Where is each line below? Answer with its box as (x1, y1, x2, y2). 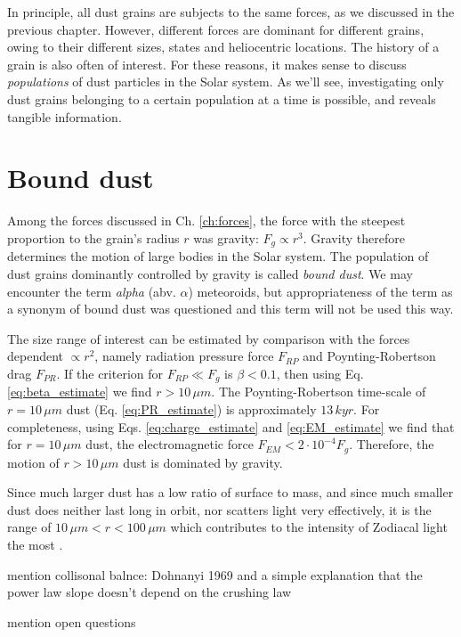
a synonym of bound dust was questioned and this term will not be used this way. (7, 299, 454, 318)
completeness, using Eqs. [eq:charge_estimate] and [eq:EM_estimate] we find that (7, 417, 455, 436)
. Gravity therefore (303, 228, 405, 247)
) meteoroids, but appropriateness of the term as (188, 282, 453, 300)
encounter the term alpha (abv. (7, 282, 176, 300)
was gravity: (193, 228, 259, 247)
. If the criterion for (56, 363, 163, 382)
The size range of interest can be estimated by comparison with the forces (7, 329, 410, 347)
